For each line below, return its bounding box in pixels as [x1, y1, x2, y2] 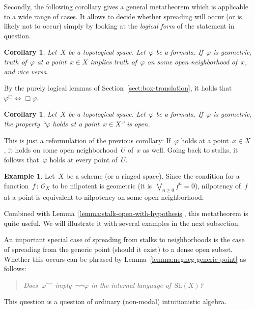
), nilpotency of [195, 180, 241, 190]
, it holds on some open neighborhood [4, 145, 117, 155]
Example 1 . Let [4, 171, 55, 181]
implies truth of [90, 56, 137, 66]
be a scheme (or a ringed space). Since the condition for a [66, 171, 240, 181]
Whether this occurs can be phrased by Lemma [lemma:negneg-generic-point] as [4, 253, 246, 264]
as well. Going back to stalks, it [143, 145, 238, 155]
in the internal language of [91, 279, 171, 290]
